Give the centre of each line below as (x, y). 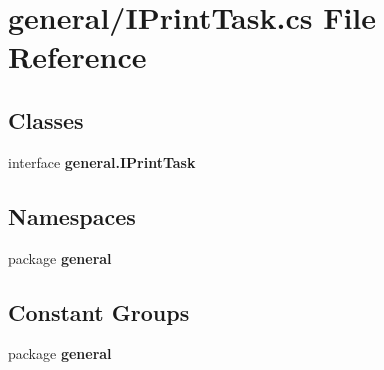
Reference (77, 56)
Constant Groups (99, 311)
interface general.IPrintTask (102, 161)
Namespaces (72, 215)
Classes (46, 119)
